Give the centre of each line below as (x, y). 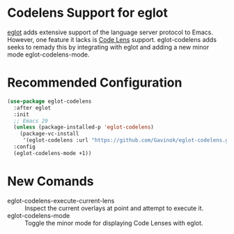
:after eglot (32, 108)
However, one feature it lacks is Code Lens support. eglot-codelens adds (112, 39)
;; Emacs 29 (31, 121)
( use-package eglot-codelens (49, 101)
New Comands (50, 181)
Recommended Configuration (95, 83)
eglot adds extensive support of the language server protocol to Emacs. (110, 32)
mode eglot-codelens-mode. (48, 54)
